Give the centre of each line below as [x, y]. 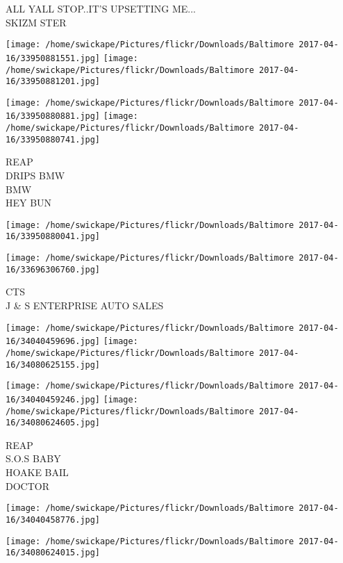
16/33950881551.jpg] [53, 58]
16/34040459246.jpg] [53, 399]
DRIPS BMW [35, 176]
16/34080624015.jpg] [53, 553]
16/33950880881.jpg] [53, 116]
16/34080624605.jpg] [53, 423]
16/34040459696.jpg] [53, 342]
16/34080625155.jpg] [53, 365]
